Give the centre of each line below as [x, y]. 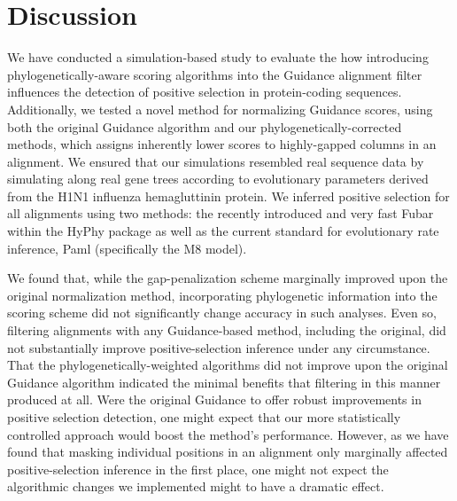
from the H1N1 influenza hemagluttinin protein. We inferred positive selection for [228, 196]
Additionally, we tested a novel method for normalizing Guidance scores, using [220, 109]
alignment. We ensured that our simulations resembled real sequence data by [216, 161]
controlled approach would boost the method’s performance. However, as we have [228, 434]
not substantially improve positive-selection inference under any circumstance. [219, 347]
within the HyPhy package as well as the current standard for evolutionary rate [223, 231]
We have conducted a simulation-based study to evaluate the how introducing [218, 57]
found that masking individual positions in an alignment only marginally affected [228, 452]
